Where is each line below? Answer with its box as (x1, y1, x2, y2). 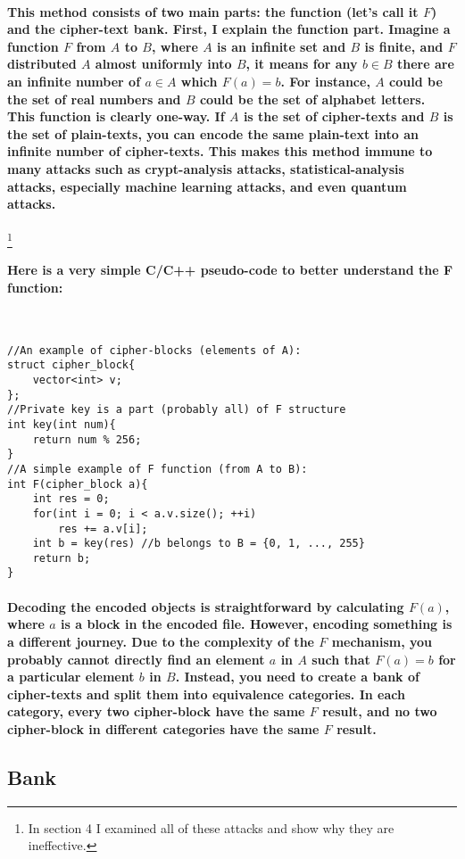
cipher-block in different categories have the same (7, 719, 320, 738)
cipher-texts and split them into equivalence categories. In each (7, 684, 405, 703)
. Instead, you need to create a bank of (175, 667, 419, 686)
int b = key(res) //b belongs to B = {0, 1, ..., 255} (32, 537, 365, 550)
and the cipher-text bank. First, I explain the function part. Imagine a (7, 20, 451, 38)
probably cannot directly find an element (7, 649, 265, 668)
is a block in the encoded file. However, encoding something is (61, 615, 453, 633)
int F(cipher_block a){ (7, 477, 148, 491)
